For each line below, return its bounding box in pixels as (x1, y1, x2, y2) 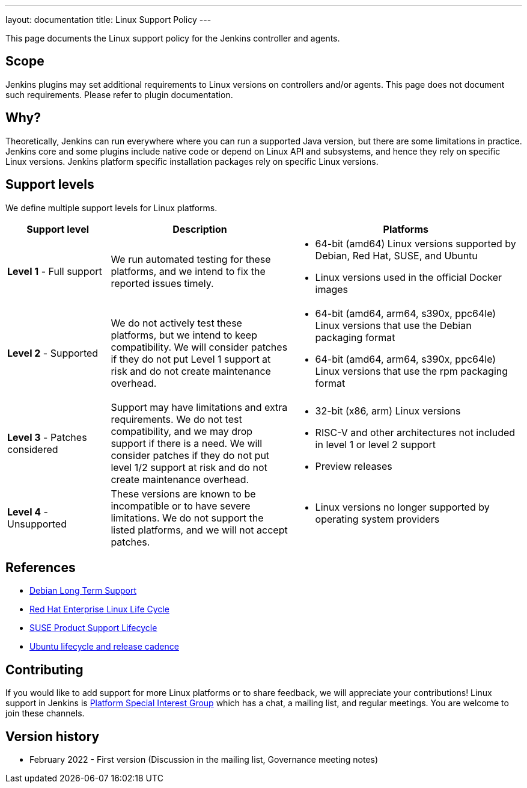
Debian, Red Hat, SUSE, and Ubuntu (315, 249, 478, 262)
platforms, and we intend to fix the (111, 265, 266, 277)
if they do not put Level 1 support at (111, 352, 271, 365)
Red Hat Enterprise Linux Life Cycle (29, 604, 169, 615)
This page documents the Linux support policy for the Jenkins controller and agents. (5, 33, 340, 43)
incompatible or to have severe (111, 499, 251, 512)
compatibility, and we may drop (111, 425, 253, 437)
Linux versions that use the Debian (315, 319, 472, 331)
